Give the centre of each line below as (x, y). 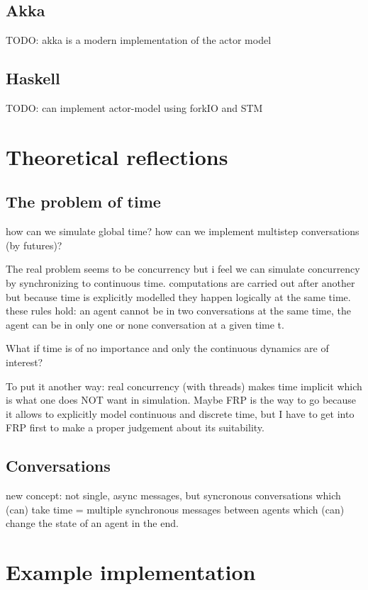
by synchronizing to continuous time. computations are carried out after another (180, 282)
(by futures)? (34, 245)
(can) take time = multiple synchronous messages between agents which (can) (175, 509)
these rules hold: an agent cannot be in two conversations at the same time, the (178, 311)
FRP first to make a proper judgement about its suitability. (135, 427)
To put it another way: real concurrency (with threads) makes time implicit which (184, 386)
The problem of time (83, 202)
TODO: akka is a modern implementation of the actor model (139, 40)
